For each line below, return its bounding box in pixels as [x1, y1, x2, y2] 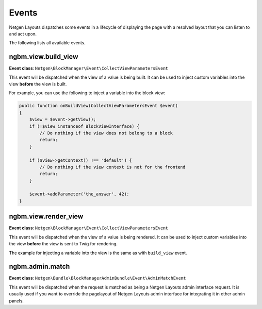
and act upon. [9, 31, 37, 36]
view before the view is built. [9, 81, 67, 87]
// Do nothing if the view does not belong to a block [39, 130, 173, 136]
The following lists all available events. [9, 40, 86, 46]
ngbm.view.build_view [9, 52, 79, 61]
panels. [9, 298, 24, 304]
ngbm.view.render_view [9, 212, 83, 221]
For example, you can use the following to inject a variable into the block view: [9, 90, 165, 96]
